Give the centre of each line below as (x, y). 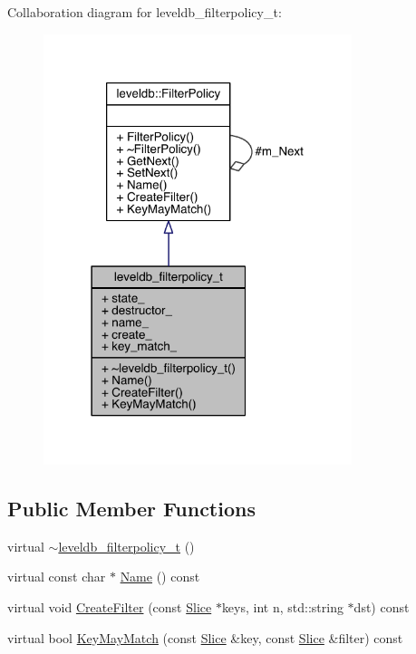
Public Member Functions (131, 509)
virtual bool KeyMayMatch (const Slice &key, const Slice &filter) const (205, 637)
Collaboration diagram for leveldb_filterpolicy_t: (145, 12)
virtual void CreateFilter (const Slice (110, 607)
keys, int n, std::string (282, 607)
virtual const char (57, 577)
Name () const (160, 577)
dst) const (382, 607)
